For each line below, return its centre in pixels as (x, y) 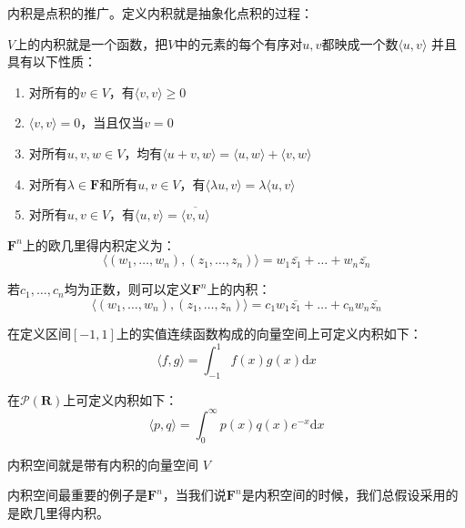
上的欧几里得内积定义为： (99, 244)
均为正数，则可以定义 (128, 289)
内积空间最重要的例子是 (77, 495)
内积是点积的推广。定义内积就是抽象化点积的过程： (160, 13)
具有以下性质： (52, 61)
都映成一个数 (360, 43)
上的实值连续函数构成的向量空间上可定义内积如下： (269, 333)
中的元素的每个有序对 (239, 43)
